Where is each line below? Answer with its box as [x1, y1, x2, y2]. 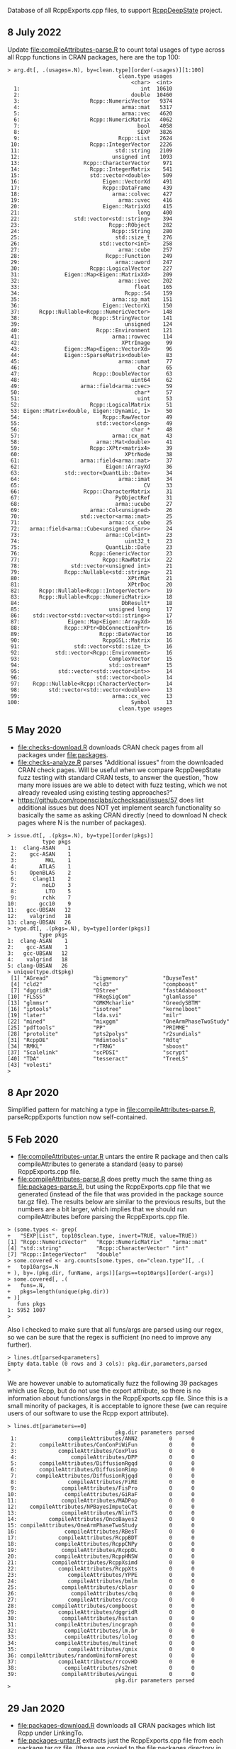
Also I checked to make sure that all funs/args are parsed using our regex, [7, 1325, 223, 1334]
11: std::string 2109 [10, 147, 173, 154]
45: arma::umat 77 [10, 358, 173, 365]
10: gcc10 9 [7, 900, 72, 907]
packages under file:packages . [17, 750, 108, 759]
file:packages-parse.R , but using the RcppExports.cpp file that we [17, 1182, 210, 1191]
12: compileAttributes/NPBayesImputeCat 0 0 [7, 1503, 195, 1511]
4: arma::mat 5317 [13, 103, 173, 111]
